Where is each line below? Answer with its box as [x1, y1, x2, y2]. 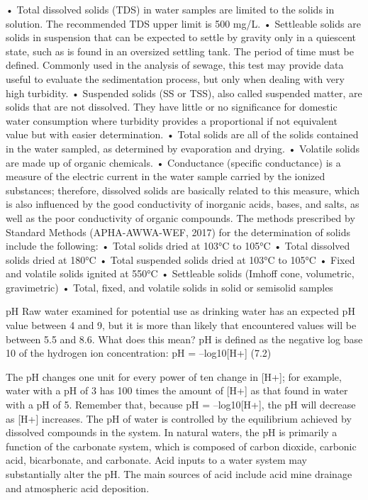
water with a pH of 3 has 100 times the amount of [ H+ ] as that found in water [6, 383, 348, 398]
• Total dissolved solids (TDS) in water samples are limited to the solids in [6, 2, 335, 16]
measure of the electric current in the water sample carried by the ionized [6, 169, 325, 184]
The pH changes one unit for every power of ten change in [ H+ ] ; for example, [6, 369, 342, 384]
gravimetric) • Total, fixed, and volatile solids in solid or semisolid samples [6, 279, 333, 294]
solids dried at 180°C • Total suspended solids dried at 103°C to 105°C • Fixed [6, 252, 355, 267]
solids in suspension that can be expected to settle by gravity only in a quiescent [6, 30, 357, 45]
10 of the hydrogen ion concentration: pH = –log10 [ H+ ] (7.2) [6, 345, 272, 360]
